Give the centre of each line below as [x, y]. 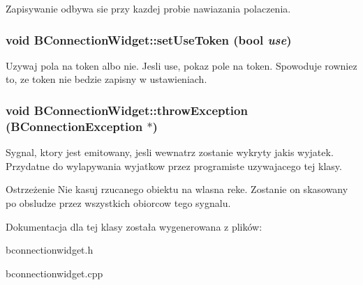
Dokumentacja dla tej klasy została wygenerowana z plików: [134, 226]
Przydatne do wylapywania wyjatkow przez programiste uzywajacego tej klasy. [174, 165]
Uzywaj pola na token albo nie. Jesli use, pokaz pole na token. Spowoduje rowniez [181, 65]
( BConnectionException [74, 126]
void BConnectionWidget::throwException [127, 110]
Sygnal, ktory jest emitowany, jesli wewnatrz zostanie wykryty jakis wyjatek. [170, 152]
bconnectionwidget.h [50, 250]
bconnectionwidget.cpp [54, 273]
